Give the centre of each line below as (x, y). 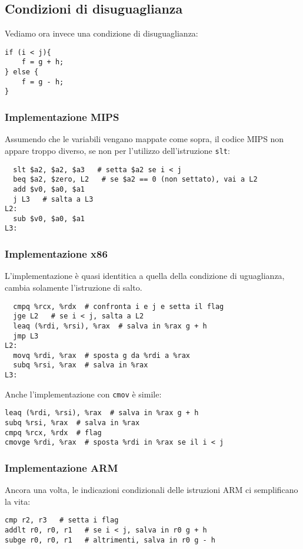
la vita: (18, 501)
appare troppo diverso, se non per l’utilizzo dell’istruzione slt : (117, 150)
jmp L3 (26, 336)
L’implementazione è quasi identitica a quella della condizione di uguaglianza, (145, 276)
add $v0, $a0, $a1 (49, 189)
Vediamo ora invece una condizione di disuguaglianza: (101, 33)
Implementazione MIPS (62, 117)
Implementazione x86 (56, 254)
